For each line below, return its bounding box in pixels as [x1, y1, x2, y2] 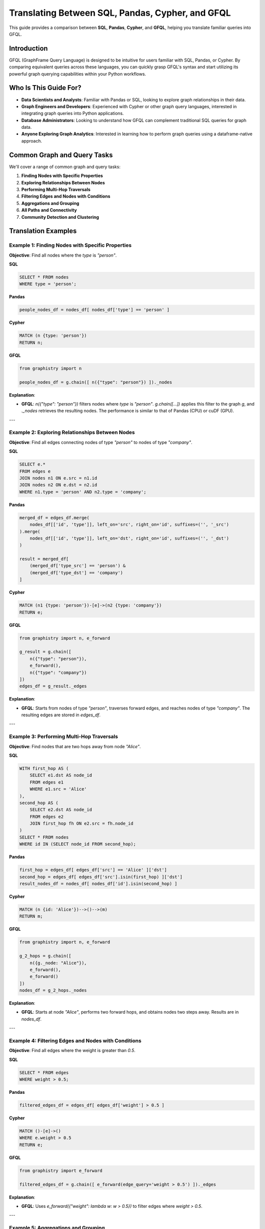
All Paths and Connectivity [21, 207, 77, 213]
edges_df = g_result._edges [19, 683, 87, 689]
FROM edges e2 [29, 814, 64, 819]
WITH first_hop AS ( [19, 765, 69, 771]
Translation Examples [9, 227, 77, 235]
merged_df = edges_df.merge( [19, 515, 90, 521]
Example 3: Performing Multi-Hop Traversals [9, 733, 118, 740]
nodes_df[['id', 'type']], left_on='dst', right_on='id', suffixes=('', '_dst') [29, 535, 229, 541]
